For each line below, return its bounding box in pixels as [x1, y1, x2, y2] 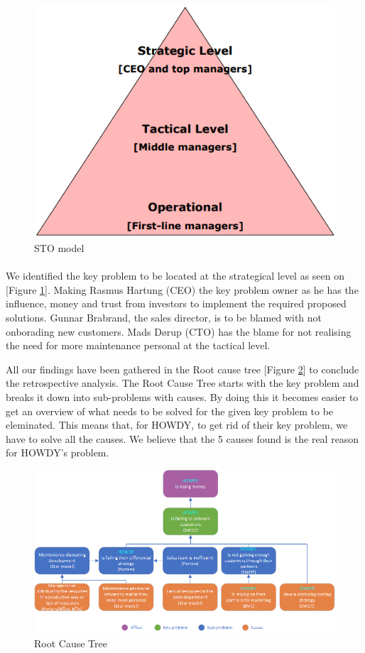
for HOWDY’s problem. [6, 445, 109, 460]
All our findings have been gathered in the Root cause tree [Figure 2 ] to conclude [6, 361, 359, 376]
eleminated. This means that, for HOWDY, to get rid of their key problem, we [6, 417, 348, 432]
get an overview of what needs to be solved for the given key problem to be [6, 403, 334, 418]
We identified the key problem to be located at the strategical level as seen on [6, 268, 345, 283]
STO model [34, 240, 85, 255]
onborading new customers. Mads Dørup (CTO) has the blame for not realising [6, 324, 352, 339]
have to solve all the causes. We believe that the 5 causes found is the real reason [6, 431, 359, 446]
